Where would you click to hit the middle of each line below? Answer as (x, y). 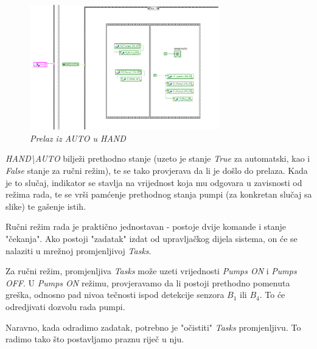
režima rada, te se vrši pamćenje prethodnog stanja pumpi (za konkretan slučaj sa (159, 194)
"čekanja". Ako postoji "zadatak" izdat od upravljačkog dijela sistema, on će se (152, 238)
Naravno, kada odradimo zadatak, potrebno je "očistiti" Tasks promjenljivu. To (153, 327)
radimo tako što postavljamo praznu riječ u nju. (95, 339)
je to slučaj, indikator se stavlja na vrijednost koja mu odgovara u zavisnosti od (154, 182)
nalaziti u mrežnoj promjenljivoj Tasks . (78, 250)
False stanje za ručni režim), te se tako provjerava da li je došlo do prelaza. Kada (157, 171)
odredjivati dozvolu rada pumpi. (65, 306)
